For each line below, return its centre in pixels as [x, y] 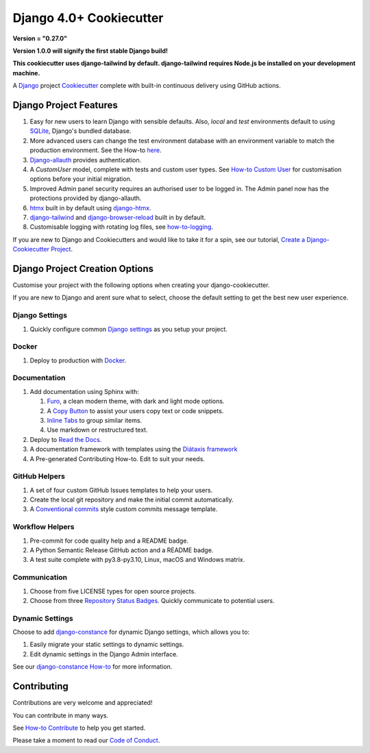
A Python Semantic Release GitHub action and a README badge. [122, 550]
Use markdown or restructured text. [97, 430]
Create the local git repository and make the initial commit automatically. [132, 499]
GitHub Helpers [39, 476]
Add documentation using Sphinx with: [85, 391]
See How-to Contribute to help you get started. [79, 728]
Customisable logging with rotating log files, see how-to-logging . [122, 227]
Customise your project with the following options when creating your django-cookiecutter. [141, 285]
